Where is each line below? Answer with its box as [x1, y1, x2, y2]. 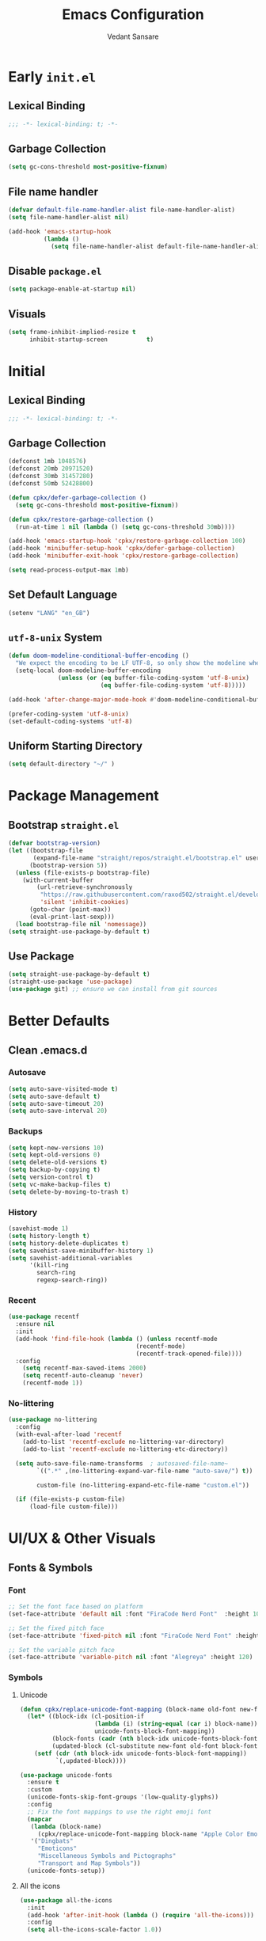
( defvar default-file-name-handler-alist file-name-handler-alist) [8, 206, 236, 215]
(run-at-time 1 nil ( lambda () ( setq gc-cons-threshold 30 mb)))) [15, 522, 236, 531]
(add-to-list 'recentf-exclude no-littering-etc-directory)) [22, 1445, 228, 1453]
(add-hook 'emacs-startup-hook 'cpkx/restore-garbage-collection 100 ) [8, 537, 246, 545]
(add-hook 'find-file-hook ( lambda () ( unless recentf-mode [15, 1335, 218, 1343]
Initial [8, 362, 46, 380]
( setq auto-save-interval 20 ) [8, 1107, 108, 1115]
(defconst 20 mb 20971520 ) [8, 465, 93, 473]
